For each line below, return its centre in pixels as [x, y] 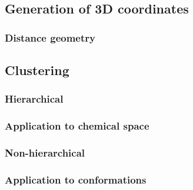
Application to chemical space [77, 126]
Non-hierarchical [45, 153]
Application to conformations [76, 179]
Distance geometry [50, 37]
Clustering [37, 70]
